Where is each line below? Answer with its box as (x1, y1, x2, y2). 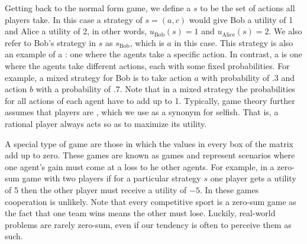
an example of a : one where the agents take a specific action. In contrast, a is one (5, 48, 302, 60)
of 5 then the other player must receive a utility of (5, 183, 187, 196)
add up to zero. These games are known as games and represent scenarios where (5, 149, 295, 161)
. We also (269, 25, 302, 37)
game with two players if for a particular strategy (22, 172, 201, 184)
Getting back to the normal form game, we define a (5, 2, 191, 14)
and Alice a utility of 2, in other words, (5, 25, 147, 37)
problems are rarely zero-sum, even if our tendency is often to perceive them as (5, 218, 292, 230)
